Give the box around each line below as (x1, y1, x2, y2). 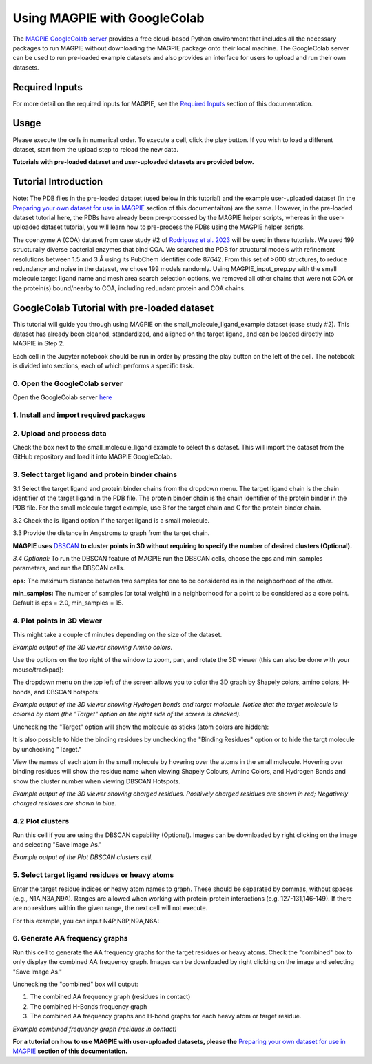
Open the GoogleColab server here (12, 393, 113, 401)
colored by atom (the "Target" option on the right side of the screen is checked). (12, 710, 241, 719)
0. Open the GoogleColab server (12, 379, 123, 388)
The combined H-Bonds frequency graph (30, 1002, 147, 1010)
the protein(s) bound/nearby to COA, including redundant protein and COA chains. (12, 283, 246, 292)
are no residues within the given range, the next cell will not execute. (12, 904, 208, 912)
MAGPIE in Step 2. (12, 339, 65, 348)
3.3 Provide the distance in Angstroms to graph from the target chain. (12, 529, 210, 537)
